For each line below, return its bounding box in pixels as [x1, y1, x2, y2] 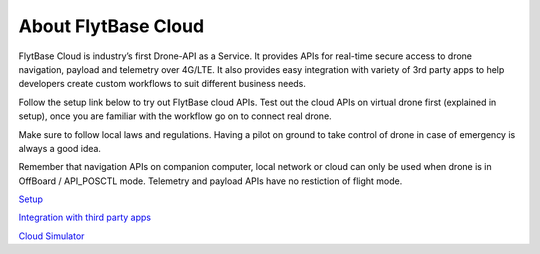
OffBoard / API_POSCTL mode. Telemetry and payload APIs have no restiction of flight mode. [18, 175, 403, 187]
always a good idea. [18, 142, 102, 154]
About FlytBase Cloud [18, 15, 205, 37]
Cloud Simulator [18, 230, 85, 242]
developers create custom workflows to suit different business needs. [18, 78, 307, 90]
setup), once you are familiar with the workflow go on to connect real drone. [18, 110, 332, 122]
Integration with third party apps [18, 211, 152, 224]
